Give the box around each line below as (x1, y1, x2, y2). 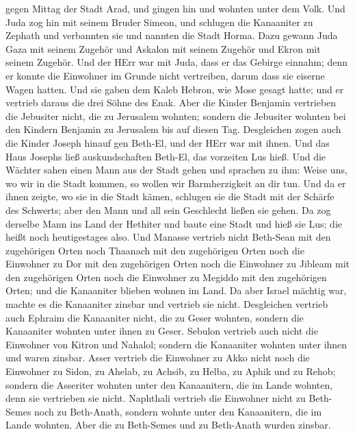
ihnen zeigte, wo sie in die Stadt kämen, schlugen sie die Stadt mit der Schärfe (5, 189, 334, 204)
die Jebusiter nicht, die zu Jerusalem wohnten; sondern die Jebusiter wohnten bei (5, 108, 346, 123)
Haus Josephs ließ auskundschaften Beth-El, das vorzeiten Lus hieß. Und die (5, 149, 326, 163)
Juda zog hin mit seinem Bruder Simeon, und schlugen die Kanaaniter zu (5, 14, 313, 29)
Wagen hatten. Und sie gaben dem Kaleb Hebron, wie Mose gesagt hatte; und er (5, 82, 344, 96)
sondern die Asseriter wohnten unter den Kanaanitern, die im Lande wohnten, (5, 377, 333, 391)
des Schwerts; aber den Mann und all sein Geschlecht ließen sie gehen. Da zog (5, 202, 331, 217)
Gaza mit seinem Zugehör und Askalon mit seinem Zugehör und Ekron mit (5, 41, 321, 56)
